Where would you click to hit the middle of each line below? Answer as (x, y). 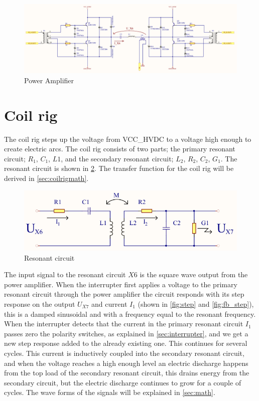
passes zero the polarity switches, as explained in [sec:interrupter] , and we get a (126, 333)
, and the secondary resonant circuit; (117, 158)
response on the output (40, 304)
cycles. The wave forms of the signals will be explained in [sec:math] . (110, 392)
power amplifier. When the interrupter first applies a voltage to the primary (121, 284)
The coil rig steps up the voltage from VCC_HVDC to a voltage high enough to (128, 139)
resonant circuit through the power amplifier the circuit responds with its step (124, 294)
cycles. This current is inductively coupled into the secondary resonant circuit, (124, 353)
